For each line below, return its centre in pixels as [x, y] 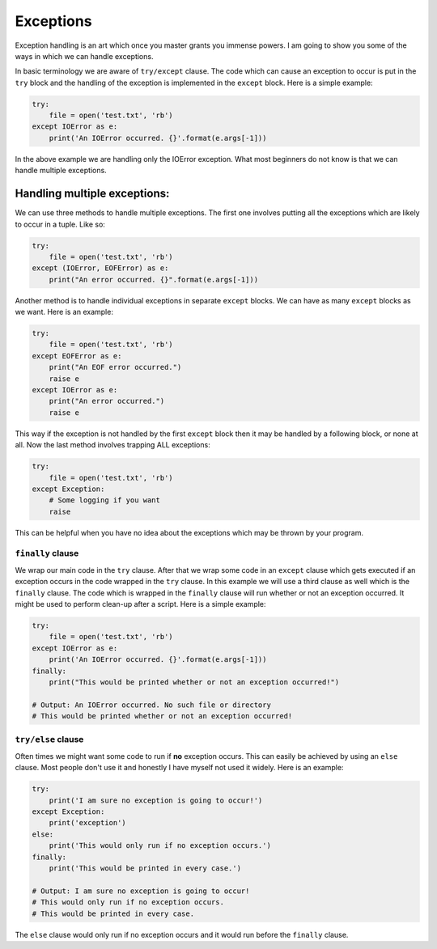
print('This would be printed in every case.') [145, 868]
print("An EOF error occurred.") [115, 367]
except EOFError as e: [77, 356]
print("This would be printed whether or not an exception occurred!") [194, 682]
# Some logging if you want [105, 500]
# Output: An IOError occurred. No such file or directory [151, 705]
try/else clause [49, 739]
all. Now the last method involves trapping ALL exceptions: [112, 445]
